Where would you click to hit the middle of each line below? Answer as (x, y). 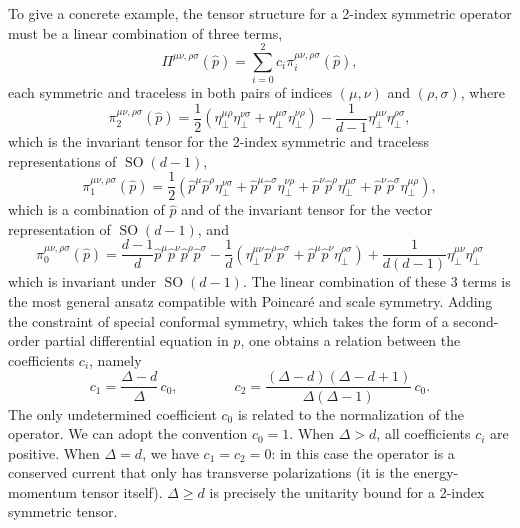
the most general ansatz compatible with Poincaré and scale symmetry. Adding (250, 301)
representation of (59, 228)
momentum (42, 491)
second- (476, 320)
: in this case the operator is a (363, 452)
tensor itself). (122, 491)
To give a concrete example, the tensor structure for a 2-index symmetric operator (260, 13)
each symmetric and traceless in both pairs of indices (170, 92)
